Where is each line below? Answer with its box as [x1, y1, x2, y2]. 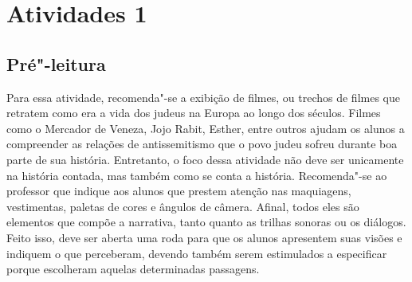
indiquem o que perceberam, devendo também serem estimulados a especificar [6, 245, 387, 261]
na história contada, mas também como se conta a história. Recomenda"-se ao [6, 166, 387, 183]
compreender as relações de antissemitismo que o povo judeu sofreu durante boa [6, 135, 398, 152]
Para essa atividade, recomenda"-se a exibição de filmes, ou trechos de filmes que [6, 88, 400, 105]
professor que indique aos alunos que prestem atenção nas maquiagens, [6, 182, 351, 199]
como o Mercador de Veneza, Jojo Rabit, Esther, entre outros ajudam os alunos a [6, 119, 405, 136]
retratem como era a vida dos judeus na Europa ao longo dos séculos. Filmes [6, 104, 381, 121]
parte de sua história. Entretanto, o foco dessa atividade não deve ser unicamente [6, 151, 404, 167]
